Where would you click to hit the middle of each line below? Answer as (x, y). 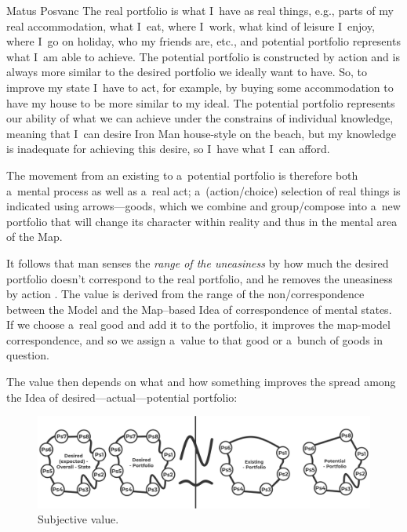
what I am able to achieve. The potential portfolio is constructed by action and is (203, 56)
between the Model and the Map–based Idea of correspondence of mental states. (199, 309)
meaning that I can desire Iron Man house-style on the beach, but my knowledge (201, 133)
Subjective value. (78, 519)
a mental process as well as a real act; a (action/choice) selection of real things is (203, 190)
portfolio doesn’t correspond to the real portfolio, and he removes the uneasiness (200, 278)
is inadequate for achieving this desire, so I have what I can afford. (168, 149)
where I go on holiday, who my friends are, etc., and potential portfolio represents (203, 41)
